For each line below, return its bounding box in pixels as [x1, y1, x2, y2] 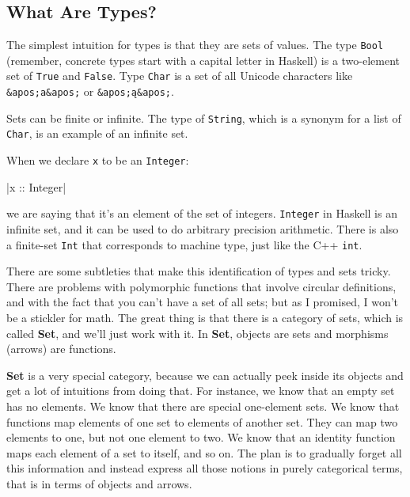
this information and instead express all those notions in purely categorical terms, [6, 460, 403, 476]
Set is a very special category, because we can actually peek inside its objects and [6, 366, 404, 383]
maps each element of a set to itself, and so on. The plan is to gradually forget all [6, 444, 402, 461]
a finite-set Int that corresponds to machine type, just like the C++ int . [6, 236, 363, 252]
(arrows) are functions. [6, 340, 116, 357]
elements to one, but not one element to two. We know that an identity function [6, 429, 396, 446]
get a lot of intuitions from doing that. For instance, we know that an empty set [6, 382, 395, 399]
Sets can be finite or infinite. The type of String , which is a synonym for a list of [6, 109, 401, 126]
